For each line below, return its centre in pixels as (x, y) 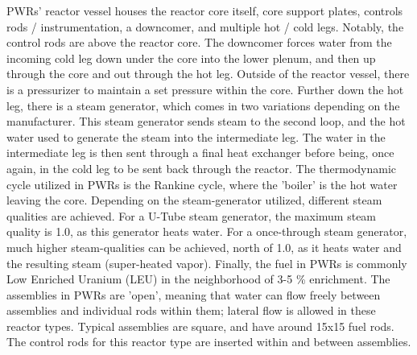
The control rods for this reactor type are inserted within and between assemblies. (209, 342)
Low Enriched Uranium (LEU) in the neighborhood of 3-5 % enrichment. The (198, 279)
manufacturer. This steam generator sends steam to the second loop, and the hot (206, 121)
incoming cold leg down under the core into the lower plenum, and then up (191, 58)
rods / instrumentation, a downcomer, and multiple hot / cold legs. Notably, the (205, 26)
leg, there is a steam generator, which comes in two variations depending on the (203, 105)
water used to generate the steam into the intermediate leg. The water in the (196, 136)
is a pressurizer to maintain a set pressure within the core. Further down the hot (205, 89)
